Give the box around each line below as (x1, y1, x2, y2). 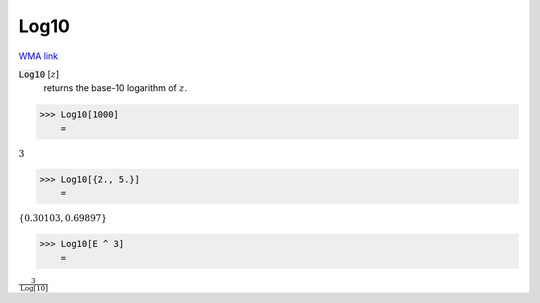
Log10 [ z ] (18, 68, 60, 80)
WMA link (18, 50, 59, 62)
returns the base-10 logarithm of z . (43, 82, 187, 94)
